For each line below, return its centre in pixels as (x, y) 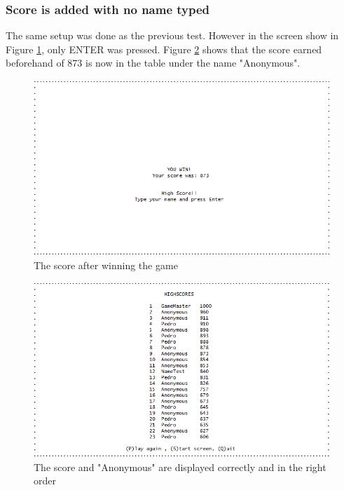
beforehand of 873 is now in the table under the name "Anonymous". (153, 63)
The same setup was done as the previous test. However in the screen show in (172, 35)
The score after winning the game (106, 265)
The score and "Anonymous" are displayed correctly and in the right (180, 467)
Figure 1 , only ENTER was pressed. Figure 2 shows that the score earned (164, 49)
